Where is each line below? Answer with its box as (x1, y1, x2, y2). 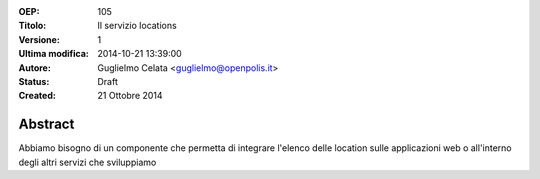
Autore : (18, 61, 52, 74)
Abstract (18, 116, 75, 133)
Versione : (18, 33, 60, 45)
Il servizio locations (97, 20, 177, 32)
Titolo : (18, 20, 47, 32)
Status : (18, 75, 50, 87)
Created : (18, 90, 57, 102)
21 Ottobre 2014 (97, 90, 164, 102)
